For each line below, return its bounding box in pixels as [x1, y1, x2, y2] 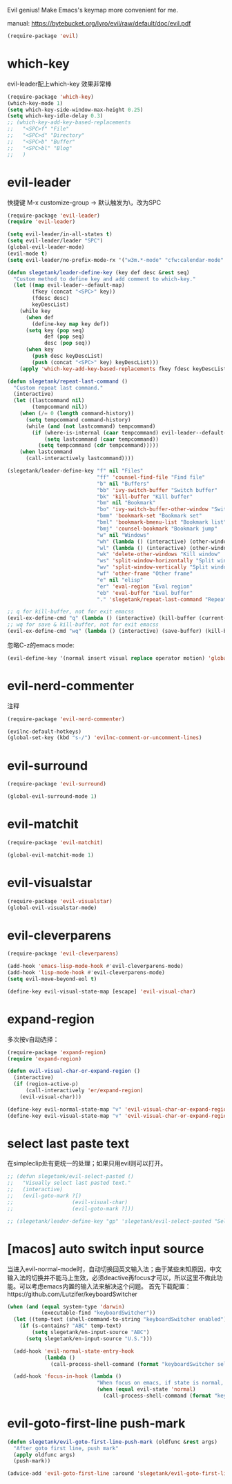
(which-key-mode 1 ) [7, 99, 64, 106]
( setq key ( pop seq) [25, 327, 85, 334]
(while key [19, 307, 51, 314]
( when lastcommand [19, 448, 72, 455]
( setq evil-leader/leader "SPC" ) [7, 238, 104, 245]
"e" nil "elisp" [96, 576, 144, 583]
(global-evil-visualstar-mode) [7, 904, 97, 911]
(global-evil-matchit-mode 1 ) [7, 851, 95, 859]
